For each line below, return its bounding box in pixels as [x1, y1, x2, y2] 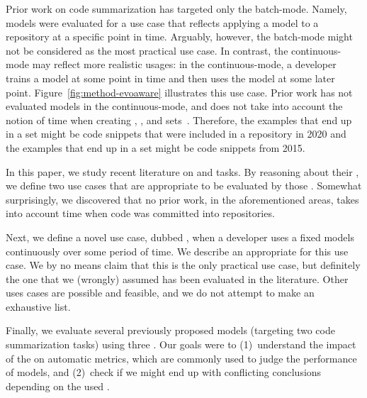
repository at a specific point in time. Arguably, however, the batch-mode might [6, 29, 353, 44]
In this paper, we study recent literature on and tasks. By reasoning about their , [6, 164, 359, 179]
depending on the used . [6, 378, 110, 393]
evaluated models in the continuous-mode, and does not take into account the [6, 99, 343, 114]
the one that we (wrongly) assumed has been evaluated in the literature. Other [6, 271, 349, 286]
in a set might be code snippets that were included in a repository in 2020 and [6, 126, 346, 141]
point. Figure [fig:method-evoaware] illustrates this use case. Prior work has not [6, 84, 353, 99]
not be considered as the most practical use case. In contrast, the [6, 43, 288, 57]
